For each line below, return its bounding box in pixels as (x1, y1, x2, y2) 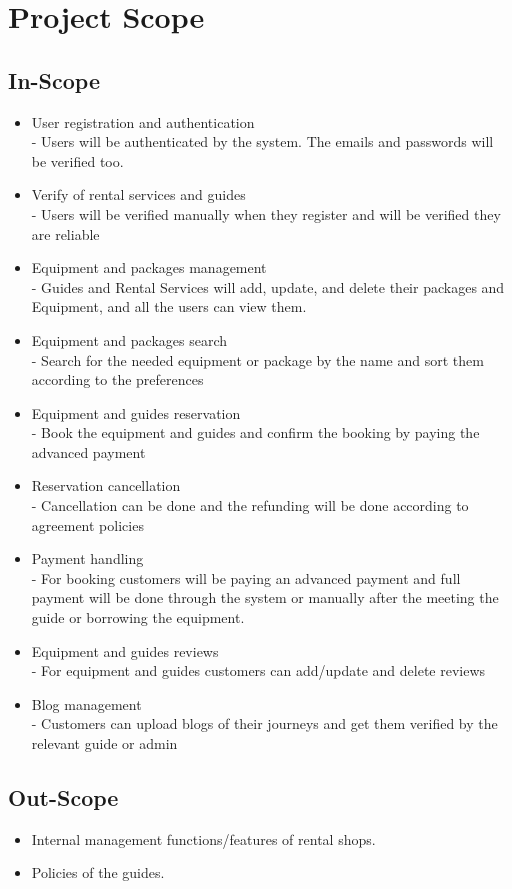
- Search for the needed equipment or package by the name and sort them (31, 349, 484, 370)
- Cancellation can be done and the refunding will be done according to (31, 495, 469, 516)
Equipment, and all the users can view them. (31, 296, 307, 317)
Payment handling (31, 548, 144, 569)
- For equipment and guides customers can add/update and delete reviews (31, 660, 486, 681)
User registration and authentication (31, 111, 255, 132)
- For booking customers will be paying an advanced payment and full (31, 567, 461, 588)
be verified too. (31, 150, 124, 171)
